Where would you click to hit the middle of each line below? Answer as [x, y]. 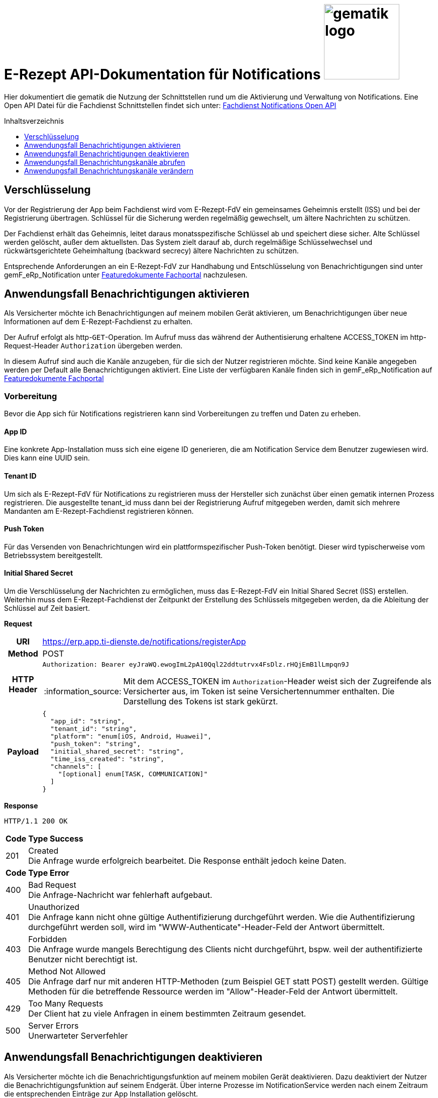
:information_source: [83, 692]
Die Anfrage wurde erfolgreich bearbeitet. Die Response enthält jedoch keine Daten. [187, 861]
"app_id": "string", [88, 721]
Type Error [49, 873]
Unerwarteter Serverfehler [78, 1036]
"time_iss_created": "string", [107, 759]
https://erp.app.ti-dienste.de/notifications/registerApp [144, 642]
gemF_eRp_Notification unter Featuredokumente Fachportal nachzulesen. [126, 274]
